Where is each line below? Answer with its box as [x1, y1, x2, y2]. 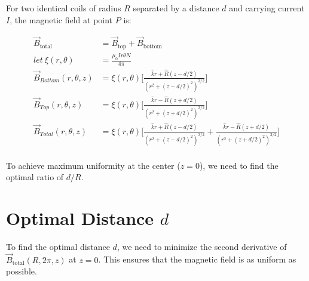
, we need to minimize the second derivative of [117, 240, 287, 252]
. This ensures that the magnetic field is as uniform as [98, 253, 296, 265]
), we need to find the [199, 159, 279, 171]
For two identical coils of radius [6, 2, 121, 14]
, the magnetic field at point [10, 13, 113, 26]
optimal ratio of [6, 171, 64, 183]
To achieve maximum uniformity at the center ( [6, 159, 180, 171]
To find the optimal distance [6, 240, 110, 252]
